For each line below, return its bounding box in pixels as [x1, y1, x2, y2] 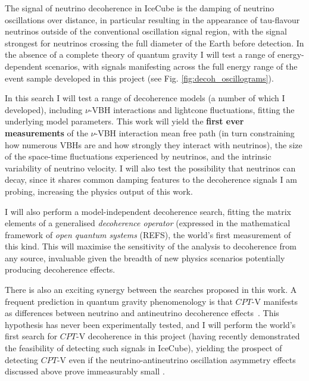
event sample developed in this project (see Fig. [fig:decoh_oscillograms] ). [5, 71, 274, 84]
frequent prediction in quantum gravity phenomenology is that [5, 295, 233, 307]
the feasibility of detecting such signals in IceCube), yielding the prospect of [5, 342, 282, 354]
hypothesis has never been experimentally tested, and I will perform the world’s [5, 318, 296, 330]
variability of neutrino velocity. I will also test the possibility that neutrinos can [5, 161, 296, 174]
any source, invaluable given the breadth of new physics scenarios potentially [5, 251, 285, 264]
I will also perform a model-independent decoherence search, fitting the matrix [5, 205, 292, 217]
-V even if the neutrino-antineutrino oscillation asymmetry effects [57, 353, 296, 366]
